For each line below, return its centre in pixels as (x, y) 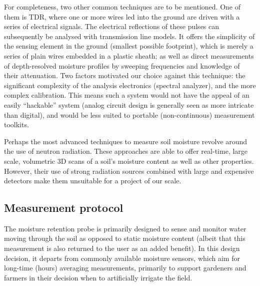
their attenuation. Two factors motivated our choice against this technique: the (125, 75)
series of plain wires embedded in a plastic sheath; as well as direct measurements (129, 55)
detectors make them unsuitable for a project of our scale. (93, 181)
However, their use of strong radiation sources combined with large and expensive (129, 171)
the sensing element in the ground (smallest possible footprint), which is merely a (129, 46)
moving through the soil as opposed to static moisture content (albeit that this (125, 238)
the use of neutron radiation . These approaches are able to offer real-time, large (126, 151)
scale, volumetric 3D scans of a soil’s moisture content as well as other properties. (129, 161)
